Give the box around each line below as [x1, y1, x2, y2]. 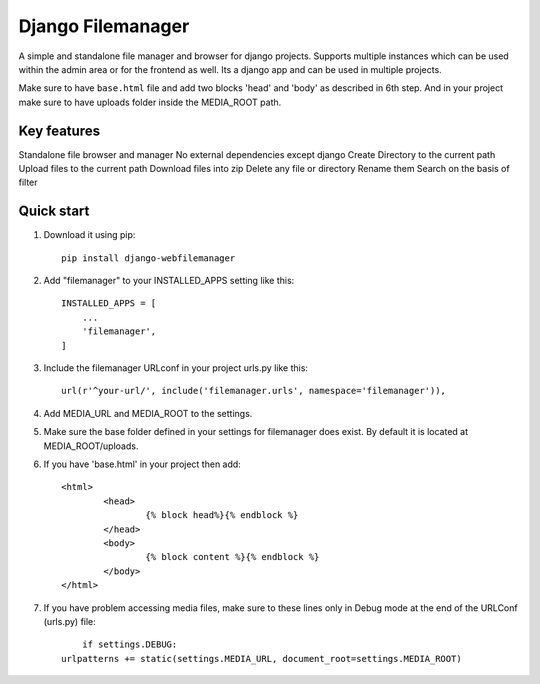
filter [18, 176, 39, 189]
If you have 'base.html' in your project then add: [43, 458, 242, 470]
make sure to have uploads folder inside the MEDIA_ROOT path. [18, 96, 282, 108]
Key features [18, 122, 100, 139]
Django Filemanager [18, 15, 190, 37]
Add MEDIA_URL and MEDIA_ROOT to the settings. [43, 407, 253, 419]
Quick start [18, 203, 90, 220]
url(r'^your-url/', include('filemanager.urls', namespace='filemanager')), [61, 385, 447, 397]
